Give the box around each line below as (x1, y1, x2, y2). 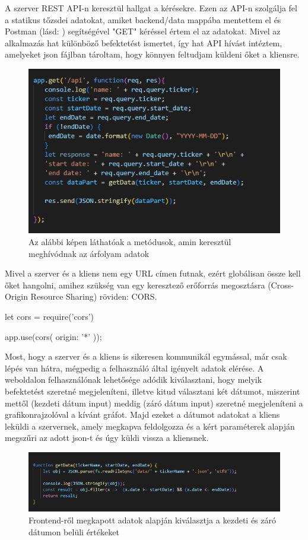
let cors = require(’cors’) (5, 310, 94, 322)
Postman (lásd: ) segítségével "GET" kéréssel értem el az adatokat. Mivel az (5, 25, 281, 37)
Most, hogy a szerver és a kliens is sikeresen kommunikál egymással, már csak (5, 350, 287, 363)
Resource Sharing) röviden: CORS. (30, 290, 157, 303)
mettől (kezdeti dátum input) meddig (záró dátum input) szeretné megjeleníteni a (5, 396, 303, 409)
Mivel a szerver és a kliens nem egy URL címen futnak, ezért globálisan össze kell (5, 267, 301, 279)
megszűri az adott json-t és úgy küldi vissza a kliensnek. (5, 431, 209, 444)
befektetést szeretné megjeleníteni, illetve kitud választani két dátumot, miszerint (5, 385, 300, 397)
